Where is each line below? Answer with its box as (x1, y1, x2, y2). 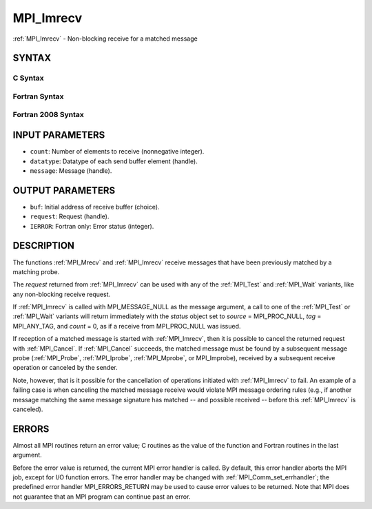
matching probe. (12, 267, 60, 276)
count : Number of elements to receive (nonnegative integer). (30, 147, 205, 156)
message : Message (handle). (30, 166, 112, 175)
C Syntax (12, 73, 44, 83)
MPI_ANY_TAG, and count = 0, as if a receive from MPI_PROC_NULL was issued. (12, 322, 241, 330)
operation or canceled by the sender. (12, 364, 118, 372)
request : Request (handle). (30, 212, 110, 220)
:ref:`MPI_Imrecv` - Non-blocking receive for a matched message (12, 34, 198, 43)
